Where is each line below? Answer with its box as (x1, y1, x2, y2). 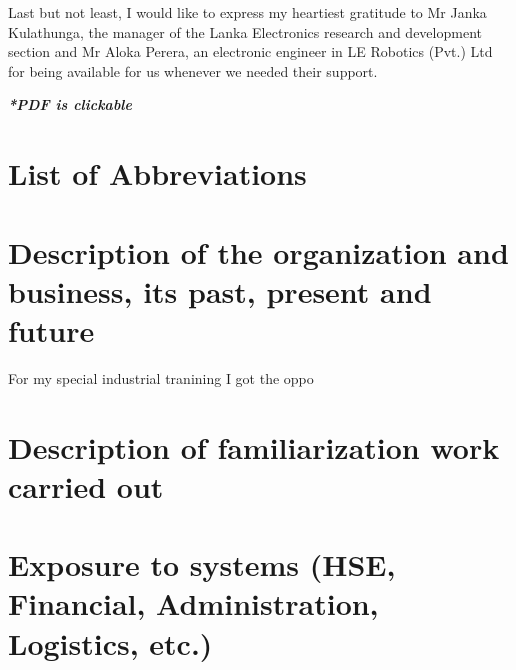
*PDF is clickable (8, 94, 132, 115)
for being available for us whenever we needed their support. (8, 60, 378, 81)
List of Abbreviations (8, 153, 307, 194)
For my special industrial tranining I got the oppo (8, 367, 314, 388)
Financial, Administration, (8, 583, 379, 624)
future (8, 309, 95, 350)
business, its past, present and (8, 270, 432, 311)
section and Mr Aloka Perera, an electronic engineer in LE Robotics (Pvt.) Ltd (8, 41, 493, 62)
